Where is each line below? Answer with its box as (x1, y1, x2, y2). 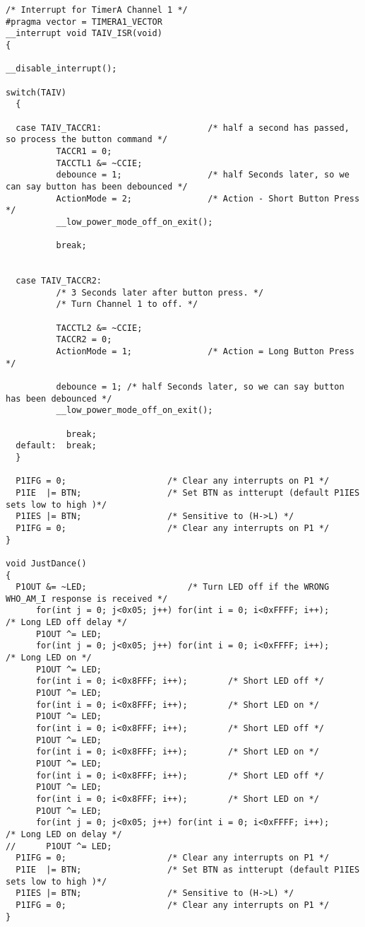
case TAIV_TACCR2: (16, 276, 102, 286)
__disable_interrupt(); (6, 64, 117, 74)
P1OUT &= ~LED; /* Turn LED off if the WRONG (16, 582, 330, 593)
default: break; (16, 441, 97, 451)
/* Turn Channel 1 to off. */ (56, 299, 198, 310)
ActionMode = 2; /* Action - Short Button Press (56, 193, 360, 204)
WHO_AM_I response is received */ (6, 593, 168, 604)
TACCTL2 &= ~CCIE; (56, 322, 143, 333)
